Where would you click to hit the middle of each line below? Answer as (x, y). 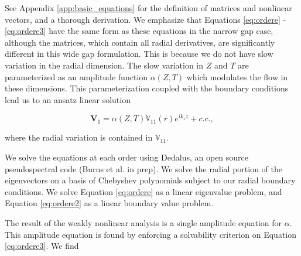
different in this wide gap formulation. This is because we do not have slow (139, 54)
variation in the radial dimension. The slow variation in (104, 65)
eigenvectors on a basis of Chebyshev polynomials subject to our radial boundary (150, 180)
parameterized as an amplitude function (76, 76)
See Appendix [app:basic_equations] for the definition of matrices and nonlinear (148, 8)
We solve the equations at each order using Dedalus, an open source (127, 157)
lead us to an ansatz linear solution (68, 99)
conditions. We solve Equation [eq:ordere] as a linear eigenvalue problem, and (143, 191)
